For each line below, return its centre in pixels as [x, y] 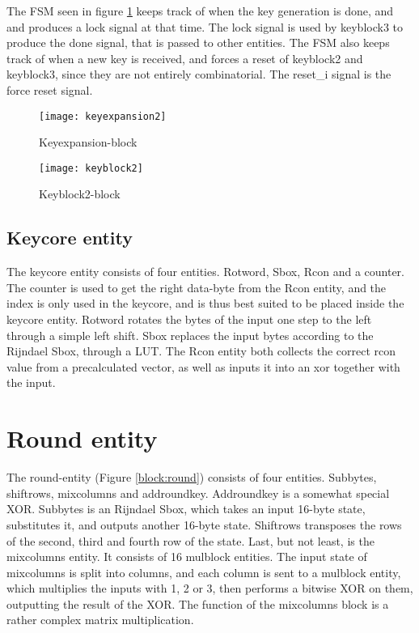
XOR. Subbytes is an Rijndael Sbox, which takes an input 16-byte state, [186, 509]
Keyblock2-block [80, 194]
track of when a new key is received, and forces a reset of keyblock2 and [185, 58]
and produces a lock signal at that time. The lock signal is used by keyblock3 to [205, 26]
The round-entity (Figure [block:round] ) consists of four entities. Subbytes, [192, 477]
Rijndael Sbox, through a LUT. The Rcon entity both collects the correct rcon [201, 351]
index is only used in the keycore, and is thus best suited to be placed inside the [205, 303]
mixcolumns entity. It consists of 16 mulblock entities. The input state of [187, 557]
